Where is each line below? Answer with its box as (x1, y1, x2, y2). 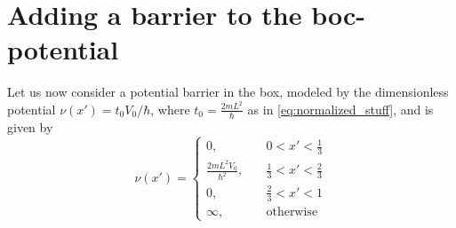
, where (150, 99, 190, 118)
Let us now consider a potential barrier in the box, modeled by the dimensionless (7, 83, 449, 101)
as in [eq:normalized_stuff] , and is (247, 99, 434, 118)
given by (7, 117, 53, 136)
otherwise (266, 205, 318, 218)
